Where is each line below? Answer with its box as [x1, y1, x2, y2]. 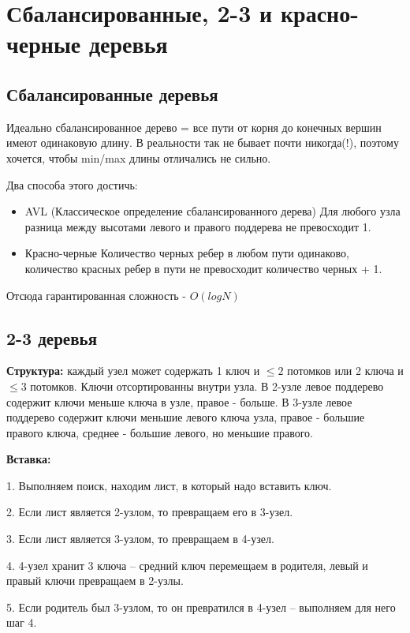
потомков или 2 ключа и [287, 362, 404, 379]
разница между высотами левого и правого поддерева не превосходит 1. [24, 218, 371, 234]
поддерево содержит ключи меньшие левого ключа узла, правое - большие [6, 409, 365, 425]
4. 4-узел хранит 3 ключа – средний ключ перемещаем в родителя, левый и [6, 556, 368, 573]
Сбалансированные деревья [6, 81, 218, 106]
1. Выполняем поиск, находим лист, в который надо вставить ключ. [6, 477, 332, 493]
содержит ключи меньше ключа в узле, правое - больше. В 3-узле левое [6, 393, 352, 410]
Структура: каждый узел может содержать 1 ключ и [6, 362, 260, 379]
